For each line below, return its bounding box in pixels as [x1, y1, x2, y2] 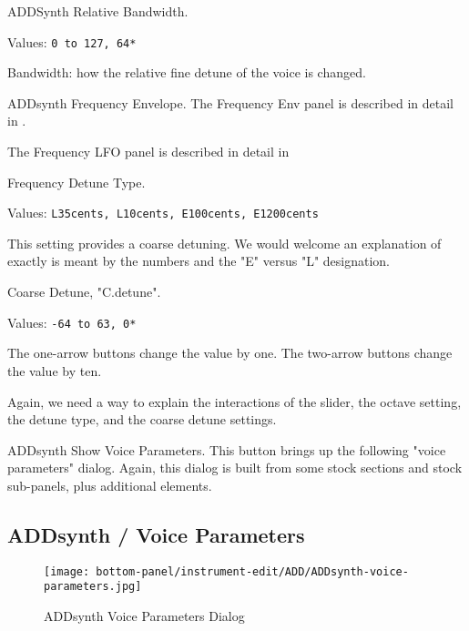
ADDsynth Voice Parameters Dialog [44, 606, 245, 625]
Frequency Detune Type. [7, 172, 146, 191]
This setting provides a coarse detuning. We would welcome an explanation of [7, 233, 442, 252]
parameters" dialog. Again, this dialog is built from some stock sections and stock [7, 458, 463, 477]
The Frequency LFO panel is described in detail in [7, 142, 290, 161]
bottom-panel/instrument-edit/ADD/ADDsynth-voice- [96, 565, 409, 578]
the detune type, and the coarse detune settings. [7, 410, 277, 429]
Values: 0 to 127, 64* [7, 32, 137, 51]
